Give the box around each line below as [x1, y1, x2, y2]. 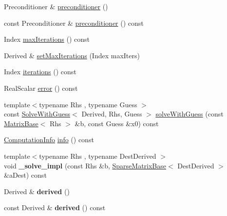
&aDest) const [4, 170, 47, 180]
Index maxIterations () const [4, 34, 90, 44]
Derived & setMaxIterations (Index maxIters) [4, 50, 140, 60]
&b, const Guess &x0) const [75, 118, 159, 128]
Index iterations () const [4, 66, 76, 77]
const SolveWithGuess [4, 109, 71, 119]
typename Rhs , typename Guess [39, 99, 137, 109]
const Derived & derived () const [4, 202, 106, 213]
